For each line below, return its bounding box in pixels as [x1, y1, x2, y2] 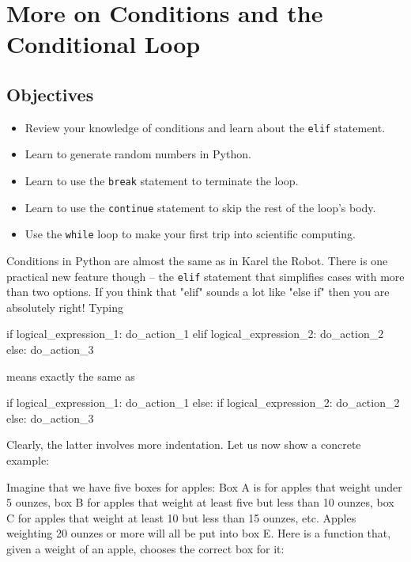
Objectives [6, 82, 94, 106]
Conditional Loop [6, 28, 201, 60]
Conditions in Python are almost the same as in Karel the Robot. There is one [6, 252, 388, 268]
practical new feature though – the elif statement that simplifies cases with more [6, 268, 405, 284]
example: [6, 451, 50, 468]
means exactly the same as [6, 367, 135, 384]
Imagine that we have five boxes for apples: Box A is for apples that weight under [6, 478, 402, 495]
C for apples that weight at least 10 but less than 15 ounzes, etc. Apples [6, 509, 356, 526]
